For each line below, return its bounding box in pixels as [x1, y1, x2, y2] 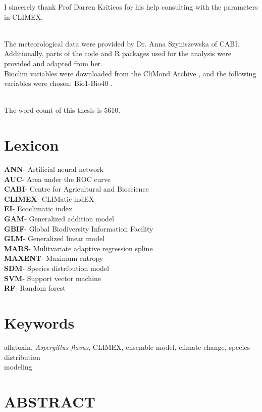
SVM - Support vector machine [4, 272, 101, 283]
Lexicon [4, 134, 59, 155]
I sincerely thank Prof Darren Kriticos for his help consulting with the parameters [4, 2, 258, 12]
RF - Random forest [4, 283, 66, 293]
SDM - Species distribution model [4, 263, 109, 273]
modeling [4, 361, 32, 372]
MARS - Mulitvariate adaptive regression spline [4, 243, 153, 253]
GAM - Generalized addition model [4, 213, 114, 224]
